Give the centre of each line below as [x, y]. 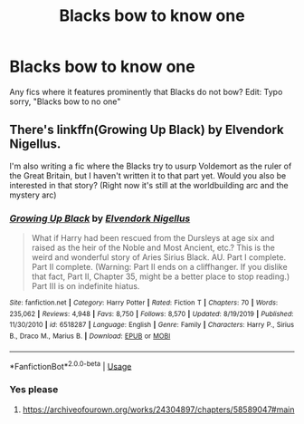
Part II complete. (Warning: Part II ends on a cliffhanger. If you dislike [159, 267]
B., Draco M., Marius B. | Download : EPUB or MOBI [90, 336]
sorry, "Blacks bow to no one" [65, 101]
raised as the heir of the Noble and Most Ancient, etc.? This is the [153, 248]
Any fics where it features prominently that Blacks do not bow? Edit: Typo [146, 92]
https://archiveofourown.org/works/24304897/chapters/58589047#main [158, 410]
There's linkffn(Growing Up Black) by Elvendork [147, 130]
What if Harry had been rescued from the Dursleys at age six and [153, 238]
